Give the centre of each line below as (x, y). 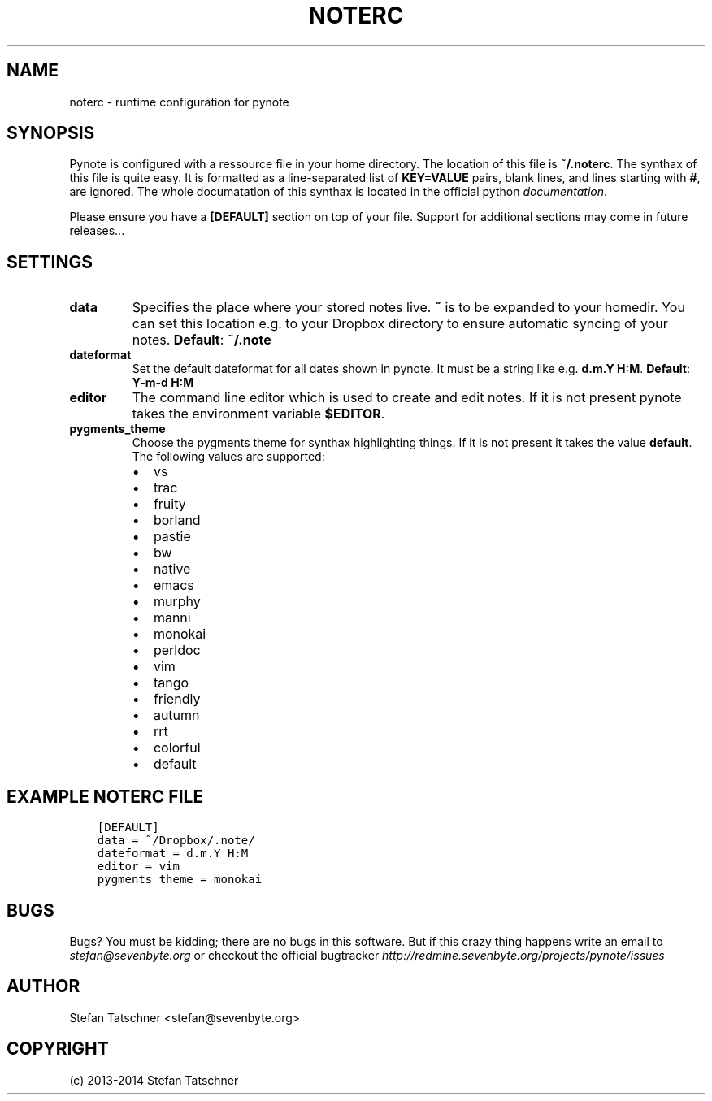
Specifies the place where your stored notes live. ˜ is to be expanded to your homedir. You (408, 308)
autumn (176, 715)
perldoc (177, 650)
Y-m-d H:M (163, 383)
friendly (177, 699)
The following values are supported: (228, 457)
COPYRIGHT (58, 1049)
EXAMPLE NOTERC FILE (105, 796)
